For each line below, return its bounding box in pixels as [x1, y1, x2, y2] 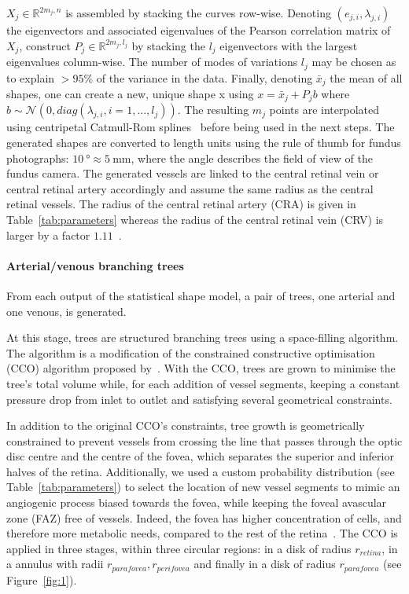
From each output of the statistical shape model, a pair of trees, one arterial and [6, 287, 396, 303]
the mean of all [330, 69, 403, 86]
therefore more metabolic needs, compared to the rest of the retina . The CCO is [6, 525, 398, 541]
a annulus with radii [6, 555, 104, 572]
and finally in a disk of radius [193, 555, 336, 572]
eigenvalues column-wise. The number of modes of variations [6, 53, 298, 70]
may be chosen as [311, 53, 396, 70]
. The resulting [177, 101, 249, 118]
